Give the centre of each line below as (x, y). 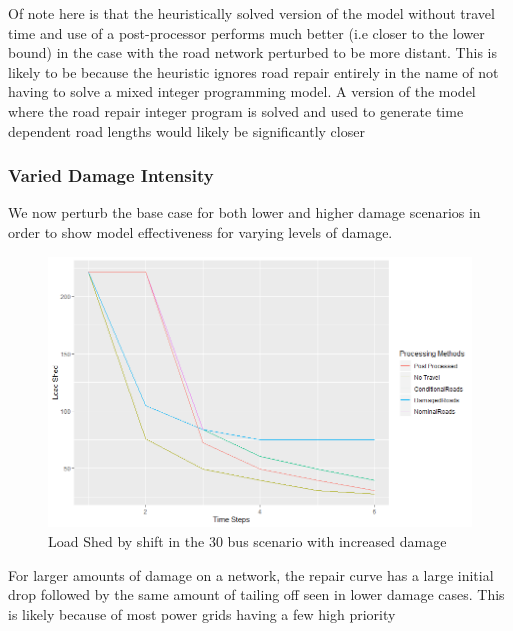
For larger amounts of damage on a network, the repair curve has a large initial (251, 574)
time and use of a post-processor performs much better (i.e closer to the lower (246, 32)
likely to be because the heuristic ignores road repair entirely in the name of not (253, 71)
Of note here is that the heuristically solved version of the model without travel (251, 13)
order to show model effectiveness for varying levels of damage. (200, 231)
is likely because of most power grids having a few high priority (202, 613)
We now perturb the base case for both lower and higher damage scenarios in (244, 212)
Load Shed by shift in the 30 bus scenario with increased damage (247, 540)
